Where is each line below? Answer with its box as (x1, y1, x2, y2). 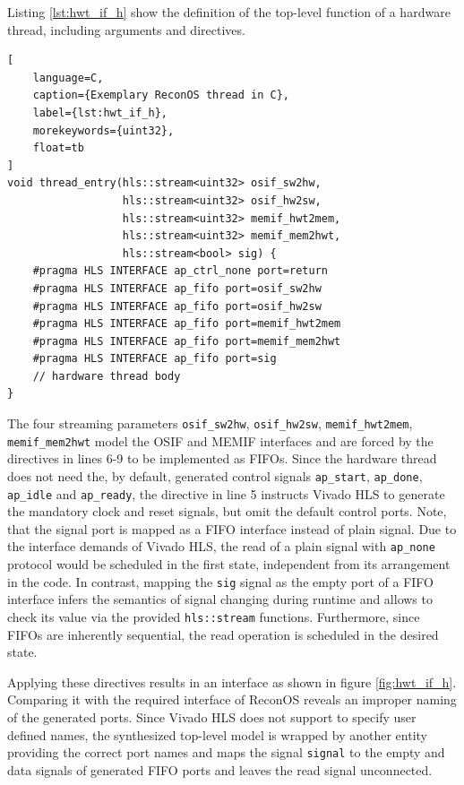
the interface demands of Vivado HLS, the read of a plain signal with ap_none (7, 537, 435, 556)
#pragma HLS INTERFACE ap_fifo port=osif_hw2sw (32, 299, 322, 313)
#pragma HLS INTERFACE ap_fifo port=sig (32, 352, 277, 366)
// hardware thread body (32, 369, 181, 383)
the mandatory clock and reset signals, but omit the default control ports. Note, (7, 502, 447, 521)
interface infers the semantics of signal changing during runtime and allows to (7, 590, 433, 608)
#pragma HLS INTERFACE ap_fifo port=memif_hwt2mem (32, 317, 341, 331)
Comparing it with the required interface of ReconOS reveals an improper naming (7, 690, 457, 709)
